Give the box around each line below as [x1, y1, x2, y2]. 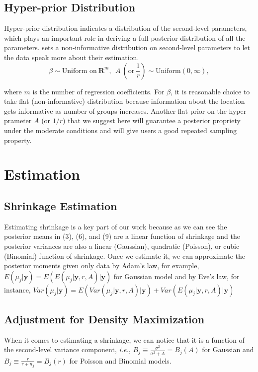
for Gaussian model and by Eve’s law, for [113, 271, 240, 281]
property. [4, 135, 32, 145]
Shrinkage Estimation [4, 198, 117, 213]
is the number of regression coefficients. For [32, 86, 165, 96]
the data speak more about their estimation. [4, 52, 139, 62]
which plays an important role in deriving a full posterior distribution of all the [4, 32, 246, 43]
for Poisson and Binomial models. [69, 355, 172, 366]
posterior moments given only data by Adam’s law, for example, [4, 260, 199, 271]
